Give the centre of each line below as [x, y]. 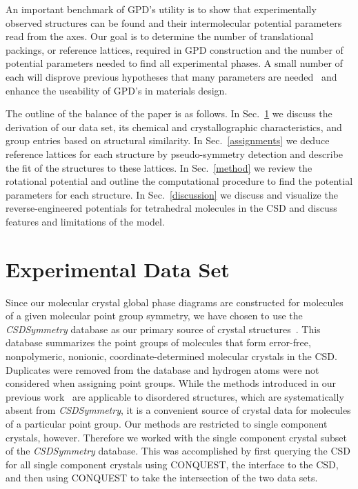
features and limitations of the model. [85, 221]
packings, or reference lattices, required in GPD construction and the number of [175, 49]
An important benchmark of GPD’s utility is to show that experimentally [161, 9]
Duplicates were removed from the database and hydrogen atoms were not [162, 369]
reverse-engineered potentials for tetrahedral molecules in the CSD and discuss [171, 208]
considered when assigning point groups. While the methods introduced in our [171, 383]
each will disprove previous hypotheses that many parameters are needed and [171, 76]
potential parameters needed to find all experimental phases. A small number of [174, 63]
